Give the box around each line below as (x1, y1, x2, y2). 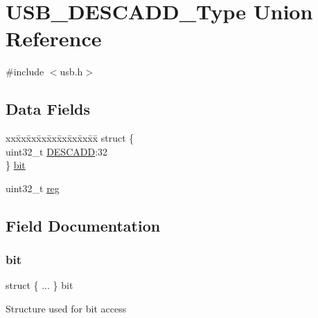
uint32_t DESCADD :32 (6, 144, 108, 158)
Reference (6, 24, 102, 53)
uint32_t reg (6, 180, 60, 195)
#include (6, 64, 44, 79)
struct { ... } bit (6, 278, 73, 292)
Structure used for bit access (6, 301, 127, 316)
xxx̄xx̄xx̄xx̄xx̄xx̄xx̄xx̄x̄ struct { (6, 131, 134, 145)
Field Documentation (6, 214, 161, 236)
